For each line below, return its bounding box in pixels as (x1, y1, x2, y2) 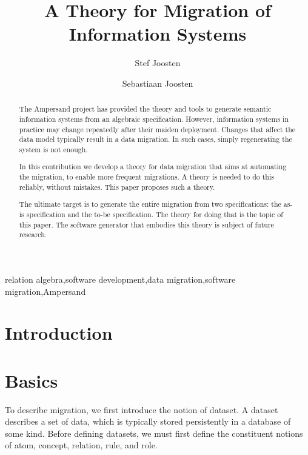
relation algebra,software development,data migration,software (5, 272, 236, 285)
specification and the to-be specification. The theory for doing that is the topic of (26, 209, 283, 219)
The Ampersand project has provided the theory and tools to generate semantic (19, 104, 272, 114)
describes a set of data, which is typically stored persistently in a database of (5, 415, 291, 428)
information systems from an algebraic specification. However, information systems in (19, 113, 289, 124)
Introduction (5, 320, 113, 345)
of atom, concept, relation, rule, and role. (5, 439, 158, 451)
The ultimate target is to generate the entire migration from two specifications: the (19, 199, 281, 209)
